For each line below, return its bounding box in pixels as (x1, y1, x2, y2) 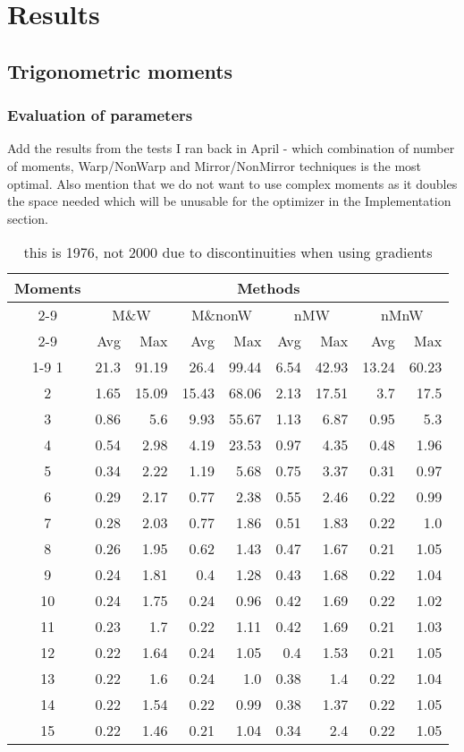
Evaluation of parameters (7, 104, 193, 126)
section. (7, 209, 48, 227)
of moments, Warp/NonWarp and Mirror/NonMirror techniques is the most (7, 156, 422, 175)
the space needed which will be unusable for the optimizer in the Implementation (7, 192, 451, 210)
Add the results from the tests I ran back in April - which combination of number (7, 139, 455, 158)
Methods (237, 278, 300, 299)
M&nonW (190, 304, 252, 326)
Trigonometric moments (7, 56, 233, 84)
